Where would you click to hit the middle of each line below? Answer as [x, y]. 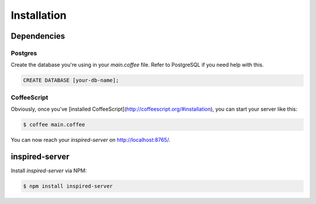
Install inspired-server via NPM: [49, 171]
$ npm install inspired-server [68, 186]
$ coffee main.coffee [54, 125]
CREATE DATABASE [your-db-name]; [71, 80]
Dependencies [38, 36]
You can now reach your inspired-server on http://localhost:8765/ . [91, 140]
